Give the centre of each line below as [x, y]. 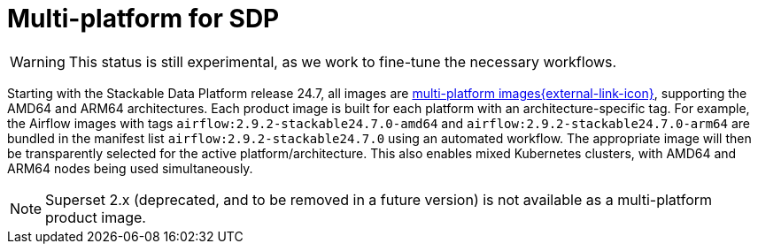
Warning [38, 61]
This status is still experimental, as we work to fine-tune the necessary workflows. [343, 61]
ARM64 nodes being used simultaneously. [130, 168]
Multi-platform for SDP [143, 19]
